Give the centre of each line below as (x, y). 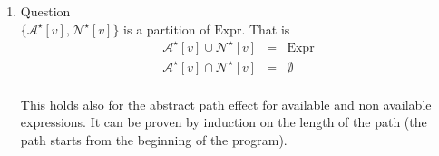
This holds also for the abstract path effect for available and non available (226, 104)
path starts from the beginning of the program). (154, 139)
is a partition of (167, 29)
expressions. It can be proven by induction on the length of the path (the (224, 122)
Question (45, 11)
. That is (266, 29)
